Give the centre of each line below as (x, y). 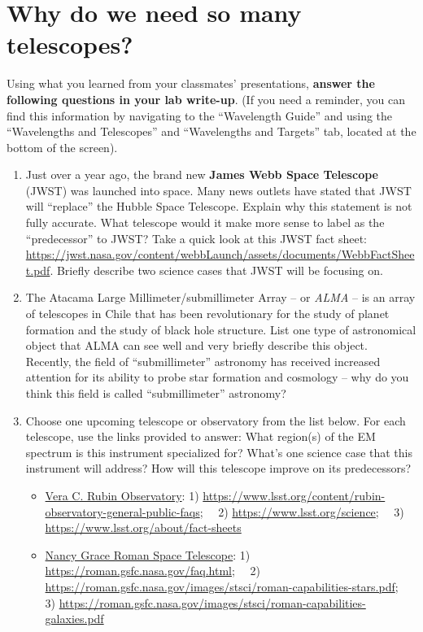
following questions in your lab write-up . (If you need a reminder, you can (206, 99)
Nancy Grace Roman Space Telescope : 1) (148, 554)
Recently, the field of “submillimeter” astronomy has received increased (203, 361)
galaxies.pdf (74, 619)
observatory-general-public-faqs (122, 511)
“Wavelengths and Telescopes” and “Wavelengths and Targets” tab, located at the (211, 131)
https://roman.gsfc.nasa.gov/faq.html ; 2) (153, 571)
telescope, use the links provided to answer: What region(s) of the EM (201, 436)
